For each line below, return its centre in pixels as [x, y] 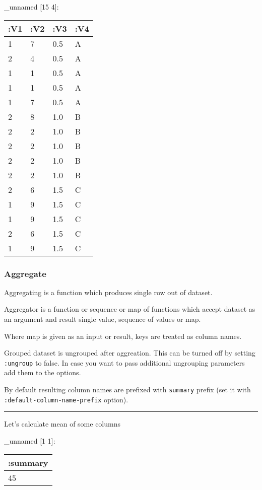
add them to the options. [43, 372]
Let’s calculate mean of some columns [62, 424]
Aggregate [25, 273]
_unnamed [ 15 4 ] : [31, 7]
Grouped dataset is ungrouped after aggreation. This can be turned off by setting [130, 353]
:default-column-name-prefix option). [66, 399]
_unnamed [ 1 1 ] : [30, 440]
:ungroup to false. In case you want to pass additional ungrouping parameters [124, 362]
